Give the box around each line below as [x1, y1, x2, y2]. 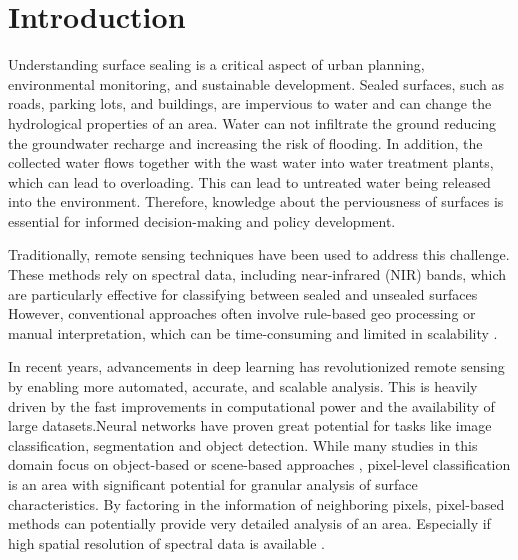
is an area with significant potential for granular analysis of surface [8, 474, 418, 494]
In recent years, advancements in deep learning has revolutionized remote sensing [8, 356, 505, 377]
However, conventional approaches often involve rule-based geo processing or [8, 303, 476, 324]
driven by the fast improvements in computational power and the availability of [8, 395, 495, 416]
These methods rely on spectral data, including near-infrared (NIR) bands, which [8, 264, 507, 285]
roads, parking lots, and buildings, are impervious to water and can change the [8, 93, 492, 114]
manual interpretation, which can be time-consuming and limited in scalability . [8, 322, 498, 343]
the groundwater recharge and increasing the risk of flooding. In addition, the [8, 132, 483, 153]
